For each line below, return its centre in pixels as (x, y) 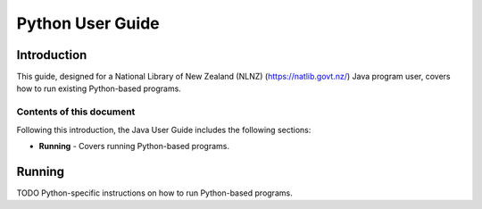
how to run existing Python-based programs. (99, 88)
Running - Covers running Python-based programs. (134, 146)
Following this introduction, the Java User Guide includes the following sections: (164, 130)
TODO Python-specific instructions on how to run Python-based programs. (155, 193)
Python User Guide (88, 23)
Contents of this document (76, 112)
